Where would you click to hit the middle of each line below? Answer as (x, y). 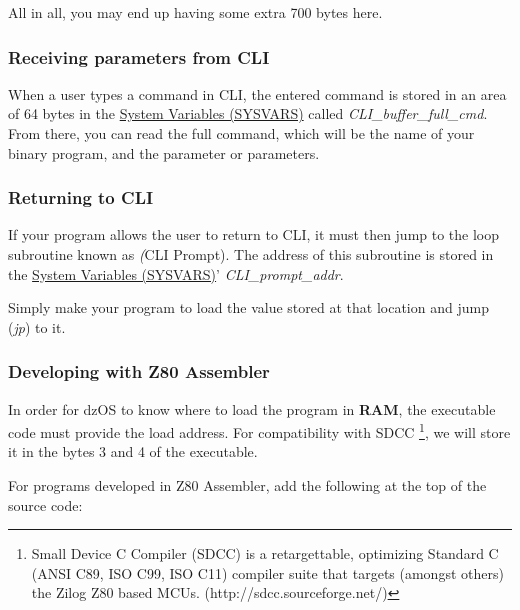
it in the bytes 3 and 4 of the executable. (133, 451)
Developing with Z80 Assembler (139, 371)
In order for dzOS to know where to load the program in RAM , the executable (252, 408)
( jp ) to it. (37, 326)
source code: (45, 504)
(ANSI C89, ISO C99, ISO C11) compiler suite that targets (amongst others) (267, 572)
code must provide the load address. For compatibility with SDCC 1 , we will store (259, 430)
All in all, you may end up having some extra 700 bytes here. (195, 12)
